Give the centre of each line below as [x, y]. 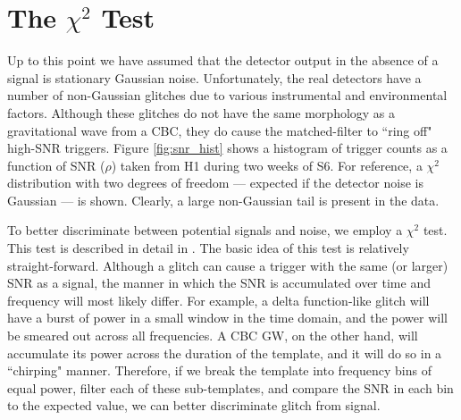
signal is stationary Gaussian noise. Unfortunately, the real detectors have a [214, 77]
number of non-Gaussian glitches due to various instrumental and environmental [227, 95]
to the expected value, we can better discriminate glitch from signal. [194, 405]
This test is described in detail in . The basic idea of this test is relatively [208, 248]
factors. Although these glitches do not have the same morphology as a [201, 112]
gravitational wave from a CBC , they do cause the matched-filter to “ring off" [220, 130]
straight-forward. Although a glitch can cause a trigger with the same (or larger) [228, 265]
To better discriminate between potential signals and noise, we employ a [205, 230]
